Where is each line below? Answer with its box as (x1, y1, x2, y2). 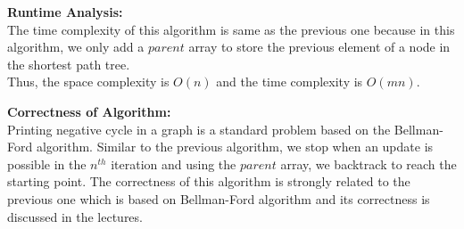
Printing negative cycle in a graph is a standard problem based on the (7, 119, 391, 138)
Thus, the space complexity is (7, 72, 170, 91)
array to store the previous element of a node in (188, 37, 451, 56)
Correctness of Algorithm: (7, 102, 171, 120)
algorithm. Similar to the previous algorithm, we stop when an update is (36, 137, 434, 156)
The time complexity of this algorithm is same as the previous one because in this (7, 20, 455, 38)
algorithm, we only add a (7, 37, 145, 56)
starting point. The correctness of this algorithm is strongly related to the (7, 172, 410, 191)
